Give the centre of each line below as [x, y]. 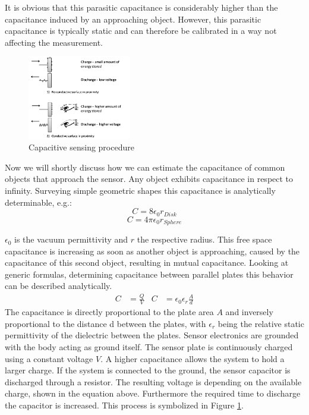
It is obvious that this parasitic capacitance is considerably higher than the [141, 7]
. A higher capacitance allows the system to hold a [193, 358]
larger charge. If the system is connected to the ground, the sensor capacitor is [148, 370]
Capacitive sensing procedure [81, 147]
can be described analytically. [59, 286]
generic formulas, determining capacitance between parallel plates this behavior [149, 274]
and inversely [249, 312]
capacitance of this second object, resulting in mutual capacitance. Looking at [147, 262]
